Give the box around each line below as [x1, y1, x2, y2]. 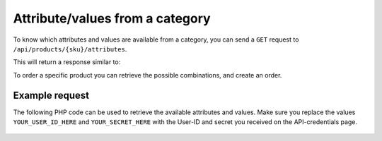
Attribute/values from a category [13, 11, 212, 26]
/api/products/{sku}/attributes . [13, 44, 127, 53]
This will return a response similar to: [13, 58, 121, 66]
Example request [13, 89, 90, 102]
